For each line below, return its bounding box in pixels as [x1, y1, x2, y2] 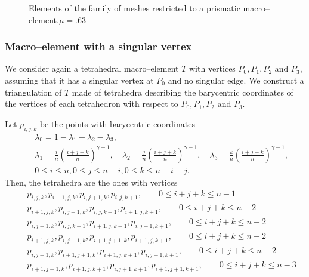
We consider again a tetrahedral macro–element [5, 62, 179, 75]
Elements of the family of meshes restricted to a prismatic [29, 2, 240, 14]
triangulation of [5, 85, 62, 98]
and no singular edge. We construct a [168, 74, 304, 86]
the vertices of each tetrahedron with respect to [5, 97, 178, 110]
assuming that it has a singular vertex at [5, 74, 154, 86]
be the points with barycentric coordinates [39, 117, 195, 130]
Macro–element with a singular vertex [5, 39, 192, 54]
